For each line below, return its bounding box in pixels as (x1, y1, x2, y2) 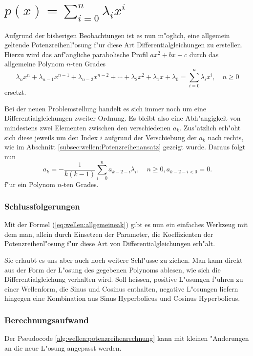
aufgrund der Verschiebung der (105, 132, 197, 142)
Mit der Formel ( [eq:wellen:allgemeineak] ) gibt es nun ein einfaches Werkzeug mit (4, 219, 248, 230)
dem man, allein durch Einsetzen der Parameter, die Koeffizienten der (4, 229, 213, 239)
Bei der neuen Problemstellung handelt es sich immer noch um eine (4, 103, 206, 113)
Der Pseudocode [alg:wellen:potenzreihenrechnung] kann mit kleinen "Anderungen (4, 333, 249, 343)
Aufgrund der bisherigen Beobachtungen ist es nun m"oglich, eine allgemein (4, 30, 230, 40)
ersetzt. (4, 87, 26, 97)
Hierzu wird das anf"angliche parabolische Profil (4, 49, 148, 59)
